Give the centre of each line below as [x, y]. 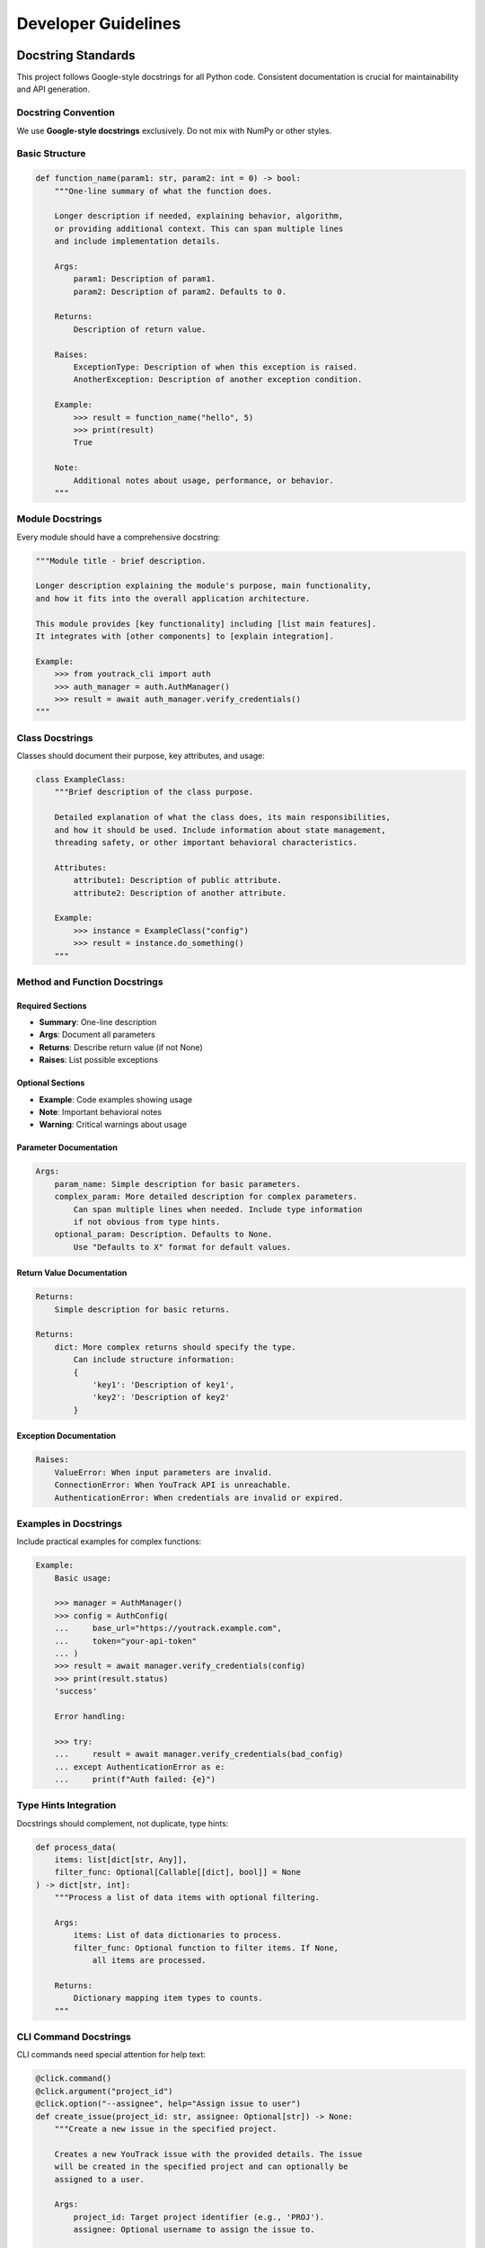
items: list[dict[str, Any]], [121, 1860]
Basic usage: [83, 1578]
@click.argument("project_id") [105, 2091]
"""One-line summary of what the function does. [163, 191]
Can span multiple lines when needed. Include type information [218, 1209]
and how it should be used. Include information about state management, [220, 830]
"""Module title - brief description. [121, 561]
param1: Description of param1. [144, 279]
